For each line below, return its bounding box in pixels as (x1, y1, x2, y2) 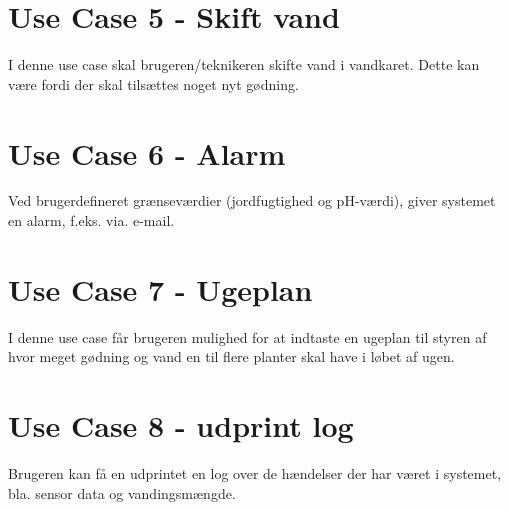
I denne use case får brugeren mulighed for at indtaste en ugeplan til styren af (8, 326, 487, 347)
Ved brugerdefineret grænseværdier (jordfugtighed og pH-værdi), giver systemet (8, 190, 496, 211)
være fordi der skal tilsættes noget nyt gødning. (8, 73, 299, 94)
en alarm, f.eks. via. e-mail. (8, 210, 175, 231)
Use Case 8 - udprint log (8, 405, 354, 446)
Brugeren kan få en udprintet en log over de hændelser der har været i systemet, (8, 463, 502, 484)
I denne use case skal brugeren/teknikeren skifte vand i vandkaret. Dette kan (8, 54, 480, 75)
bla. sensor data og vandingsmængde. (8, 482, 236, 503)
